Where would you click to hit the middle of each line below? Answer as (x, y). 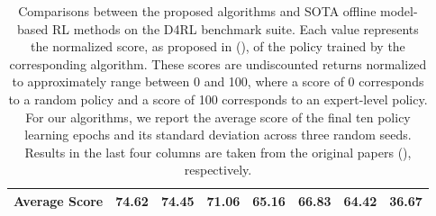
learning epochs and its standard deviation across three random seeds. (218, 135)
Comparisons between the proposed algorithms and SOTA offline (197, 11)
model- (399, 11)
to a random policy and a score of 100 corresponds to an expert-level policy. (218, 99)
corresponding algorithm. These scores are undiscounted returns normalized (218, 63)
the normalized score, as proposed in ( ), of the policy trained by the (218, 46)
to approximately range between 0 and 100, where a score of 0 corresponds (218, 81)
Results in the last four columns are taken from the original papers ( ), (218, 152)
